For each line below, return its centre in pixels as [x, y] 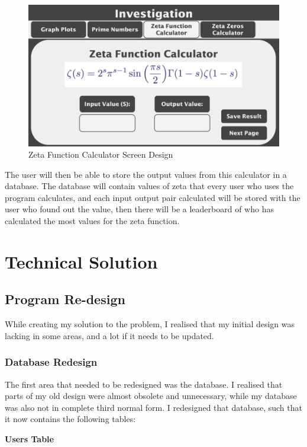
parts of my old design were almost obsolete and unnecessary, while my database [151, 396]
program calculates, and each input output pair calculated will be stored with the [153, 197]
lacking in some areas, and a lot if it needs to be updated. [109, 335]
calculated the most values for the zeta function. [92, 221]
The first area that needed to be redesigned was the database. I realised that [144, 384]
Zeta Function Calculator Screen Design [101, 154]
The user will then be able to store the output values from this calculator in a [146, 174]
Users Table [29, 439]
